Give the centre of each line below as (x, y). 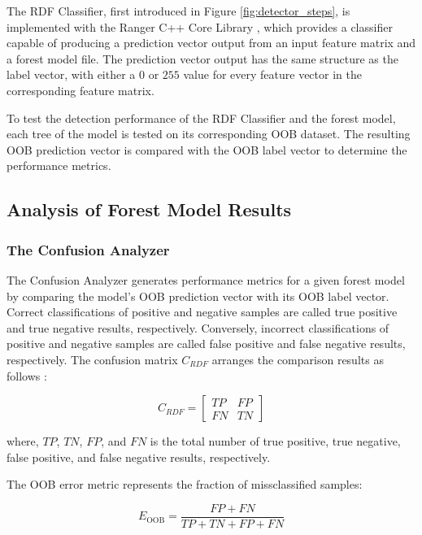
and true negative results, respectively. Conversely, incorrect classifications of (198, 327)
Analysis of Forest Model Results (149, 209)
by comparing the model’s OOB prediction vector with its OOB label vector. (198, 296)
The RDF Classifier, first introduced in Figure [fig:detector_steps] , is (178, 11)
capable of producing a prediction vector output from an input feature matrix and (211, 43)
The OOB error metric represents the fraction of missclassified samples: (185, 484)
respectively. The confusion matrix (92, 359)
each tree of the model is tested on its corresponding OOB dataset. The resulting (209, 134)
